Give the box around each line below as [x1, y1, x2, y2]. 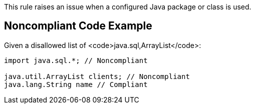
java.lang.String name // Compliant [4, 80, 148, 88]
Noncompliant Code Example [4, 19, 152, 32]
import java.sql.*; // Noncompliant [4, 56, 148, 64]
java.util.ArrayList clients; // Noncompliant [4, 72, 190, 80]
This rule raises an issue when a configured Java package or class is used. [4, 2, 251, 11]
